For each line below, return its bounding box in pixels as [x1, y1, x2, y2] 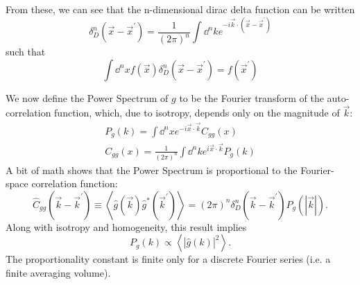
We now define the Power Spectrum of [6, 90, 169, 105]
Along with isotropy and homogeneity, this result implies [6, 219, 247, 234]
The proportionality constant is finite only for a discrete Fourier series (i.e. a [6, 252, 331, 266]
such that [6, 44, 46, 59]
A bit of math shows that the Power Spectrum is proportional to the [6, 162, 298, 177]
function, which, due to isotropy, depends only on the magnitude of [54, 105, 340, 120]
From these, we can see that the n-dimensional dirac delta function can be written [6, 2, 355, 16]
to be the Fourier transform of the [179, 90, 324, 105]
